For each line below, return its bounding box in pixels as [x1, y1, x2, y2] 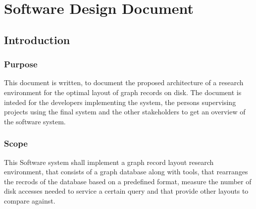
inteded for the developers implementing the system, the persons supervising [4, 97, 236, 107]
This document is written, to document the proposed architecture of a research [4, 77, 244, 88]
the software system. [4, 116, 66, 126]
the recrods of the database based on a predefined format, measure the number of [4, 176, 252, 186]
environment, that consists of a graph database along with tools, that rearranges [4, 166, 248, 177]
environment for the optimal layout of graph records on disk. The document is [4, 87, 242, 97]
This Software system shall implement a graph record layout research [4, 157, 214, 167]
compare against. [4, 195, 55, 206]
